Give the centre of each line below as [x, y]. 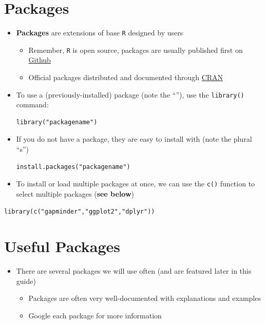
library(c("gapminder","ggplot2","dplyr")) [80, 211]
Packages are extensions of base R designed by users [100, 33]
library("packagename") [57, 122]
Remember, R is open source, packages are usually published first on [136, 50]
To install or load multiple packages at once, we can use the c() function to [136, 184]
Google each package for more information [95, 315]
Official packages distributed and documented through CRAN [126, 77]
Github [40, 60]
